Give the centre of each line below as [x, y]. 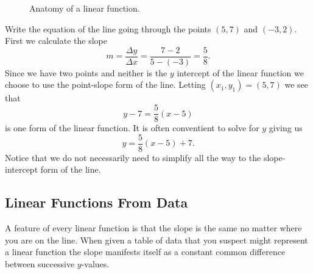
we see [297, 85]
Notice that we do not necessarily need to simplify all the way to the [133, 157]
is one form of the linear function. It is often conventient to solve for [132, 128]
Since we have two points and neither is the [86, 72]
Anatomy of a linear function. [85, 8]
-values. [95, 263]
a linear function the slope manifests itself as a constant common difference [145, 252]
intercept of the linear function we [240, 72]
